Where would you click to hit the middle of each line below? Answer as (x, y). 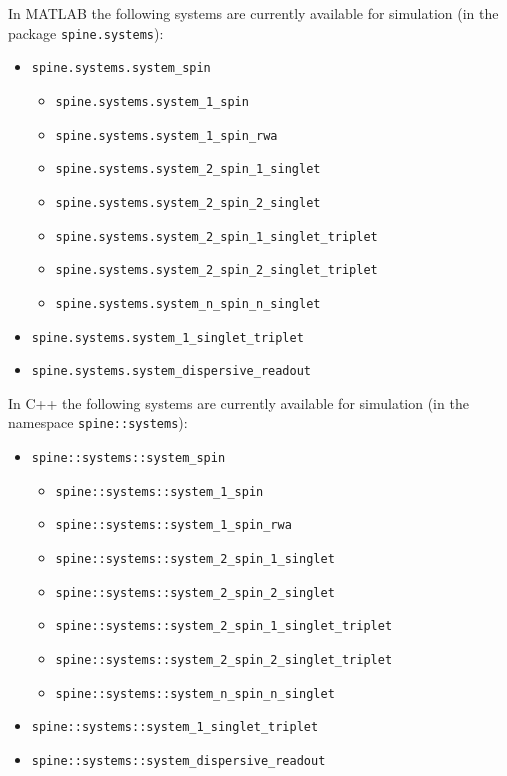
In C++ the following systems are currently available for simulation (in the (238, 402)
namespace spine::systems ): (98, 422)
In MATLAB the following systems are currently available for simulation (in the (253, 13)
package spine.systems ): (86, 32)
